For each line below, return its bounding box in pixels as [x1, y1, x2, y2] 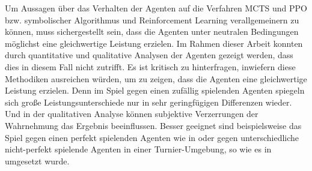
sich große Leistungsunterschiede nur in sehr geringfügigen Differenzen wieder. [5, 95, 292, 108]
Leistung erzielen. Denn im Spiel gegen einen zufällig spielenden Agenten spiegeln [5, 84, 305, 97]
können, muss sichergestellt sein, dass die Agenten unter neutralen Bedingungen [5, 25, 299, 38]
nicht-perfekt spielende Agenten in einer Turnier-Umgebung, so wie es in [5, 143, 272, 155]
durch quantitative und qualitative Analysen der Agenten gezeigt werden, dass [5, 49, 293, 61]
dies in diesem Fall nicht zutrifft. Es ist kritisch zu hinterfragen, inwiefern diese [5, 60, 296, 73]
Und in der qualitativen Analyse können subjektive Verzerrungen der [5, 107, 258, 120]
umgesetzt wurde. [5, 154, 70, 167]
